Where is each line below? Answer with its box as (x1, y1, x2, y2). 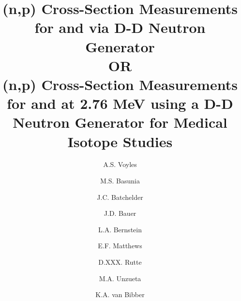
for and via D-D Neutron (34, 17, 206, 37)
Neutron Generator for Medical (13, 112, 227, 132)
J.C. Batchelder (97, 192, 143, 202)
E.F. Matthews (98, 241, 142, 251)
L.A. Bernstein (98, 224, 142, 234)
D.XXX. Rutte (98, 257, 142, 267)
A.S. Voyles (103, 159, 137, 169)
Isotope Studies (67, 131, 173, 151)
